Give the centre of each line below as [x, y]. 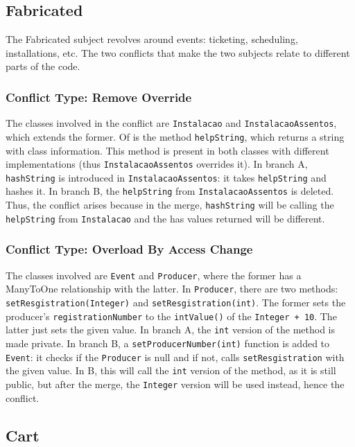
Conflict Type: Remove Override [99, 97]
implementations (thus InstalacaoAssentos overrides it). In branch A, [157, 164]
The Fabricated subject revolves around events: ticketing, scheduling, [152, 39]
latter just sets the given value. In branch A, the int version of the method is [171, 330]
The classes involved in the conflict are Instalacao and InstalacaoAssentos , [171, 123]
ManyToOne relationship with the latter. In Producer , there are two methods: [172, 289]
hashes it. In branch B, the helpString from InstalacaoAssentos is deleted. [170, 191]
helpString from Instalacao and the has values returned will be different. [165, 218]
